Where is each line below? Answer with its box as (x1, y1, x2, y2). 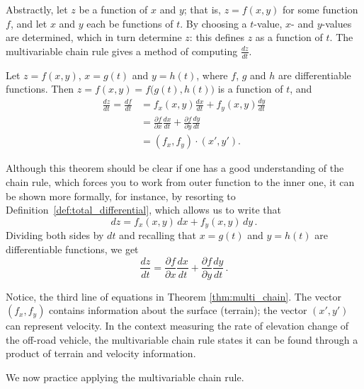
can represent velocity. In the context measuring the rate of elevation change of (6, 318, 349, 333)
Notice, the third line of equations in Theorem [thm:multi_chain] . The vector (6, 289, 341, 303)
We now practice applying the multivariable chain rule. (6, 369, 244, 384)
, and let (10, 16, 47, 30)
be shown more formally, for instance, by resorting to (6, 188, 236, 203)
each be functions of (86, 16, 174, 30)
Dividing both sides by (6, 228, 104, 243)
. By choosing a (180, 16, 247, 30)
